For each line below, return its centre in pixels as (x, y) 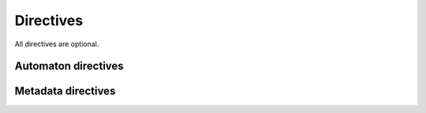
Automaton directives (69, 66)
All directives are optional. (57, 44)
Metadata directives (65, 91)
